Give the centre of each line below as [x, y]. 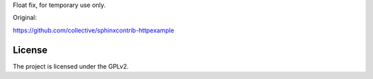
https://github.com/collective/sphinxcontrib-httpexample [94, 30]
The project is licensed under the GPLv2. [71, 66]
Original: [25, 18]
